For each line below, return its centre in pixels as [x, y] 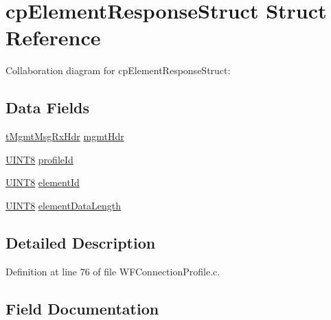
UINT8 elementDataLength [64, 205]
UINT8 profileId [39, 159]
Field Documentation [82, 308]
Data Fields [48, 107]
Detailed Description [81, 242]
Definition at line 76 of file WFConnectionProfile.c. [113, 271]
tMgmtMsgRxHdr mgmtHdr [65, 136]
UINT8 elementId [43, 182]
